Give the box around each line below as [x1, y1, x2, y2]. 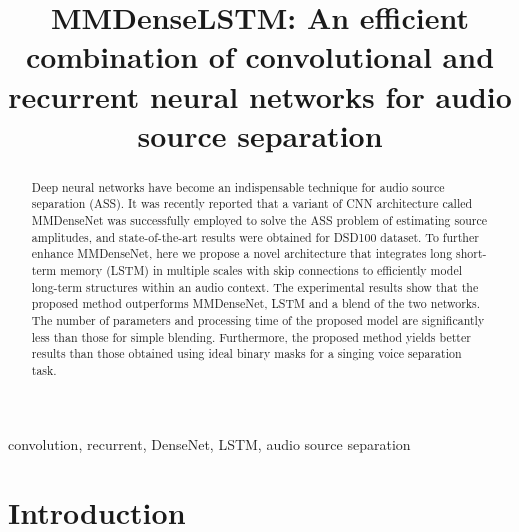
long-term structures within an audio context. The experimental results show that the [31, 278, 479, 295]
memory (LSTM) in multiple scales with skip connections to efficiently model [60, 262, 462, 279]
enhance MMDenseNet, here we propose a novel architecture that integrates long [31, 245, 453, 262]
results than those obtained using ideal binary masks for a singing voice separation [31, 345, 462, 362]
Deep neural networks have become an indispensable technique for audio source [31, 178, 445, 195]
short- [456, 245, 487, 262]
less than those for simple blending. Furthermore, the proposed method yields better [31, 328, 471, 345]
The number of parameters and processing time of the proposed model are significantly [31, 311, 485, 328]
